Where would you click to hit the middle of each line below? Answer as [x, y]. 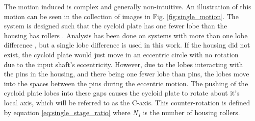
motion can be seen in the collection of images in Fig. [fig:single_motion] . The [121, 16]
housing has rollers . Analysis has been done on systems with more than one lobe [126, 35]
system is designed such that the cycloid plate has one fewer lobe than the [115, 26]
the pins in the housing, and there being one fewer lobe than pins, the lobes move [127, 74]
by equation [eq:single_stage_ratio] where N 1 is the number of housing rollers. [122, 113]
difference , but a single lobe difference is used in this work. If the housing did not [127, 45]
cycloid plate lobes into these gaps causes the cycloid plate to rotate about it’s [122, 93]
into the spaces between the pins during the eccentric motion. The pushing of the [126, 83]
